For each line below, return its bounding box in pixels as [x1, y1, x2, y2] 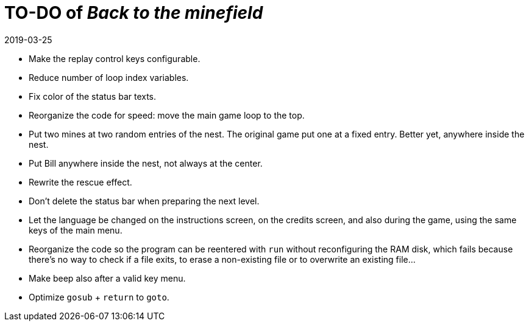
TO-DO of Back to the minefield [4, 2, 263, 23]
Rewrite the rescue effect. [29, 176, 132, 187]
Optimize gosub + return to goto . [29, 291, 169, 302]
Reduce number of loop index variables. [29, 72, 189, 83]
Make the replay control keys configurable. [29, 53, 201, 64]
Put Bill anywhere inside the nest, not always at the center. [29, 158, 263, 168]
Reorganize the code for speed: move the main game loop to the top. [29, 109, 305, 120]
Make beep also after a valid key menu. [29, 272, 186, 283]
